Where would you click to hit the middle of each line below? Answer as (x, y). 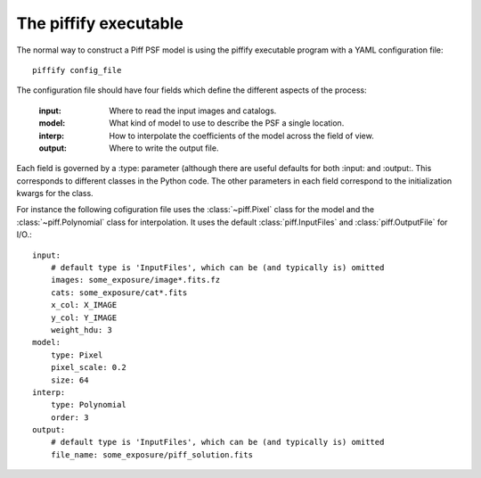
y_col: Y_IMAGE (84, 317)
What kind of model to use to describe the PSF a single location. (227, 123)
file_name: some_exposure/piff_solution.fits (152, 454)
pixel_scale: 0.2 (88, 367)
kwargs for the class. (55, 194)
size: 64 (69, 380)
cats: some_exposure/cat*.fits (119, 293)
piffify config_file (77, 70)
